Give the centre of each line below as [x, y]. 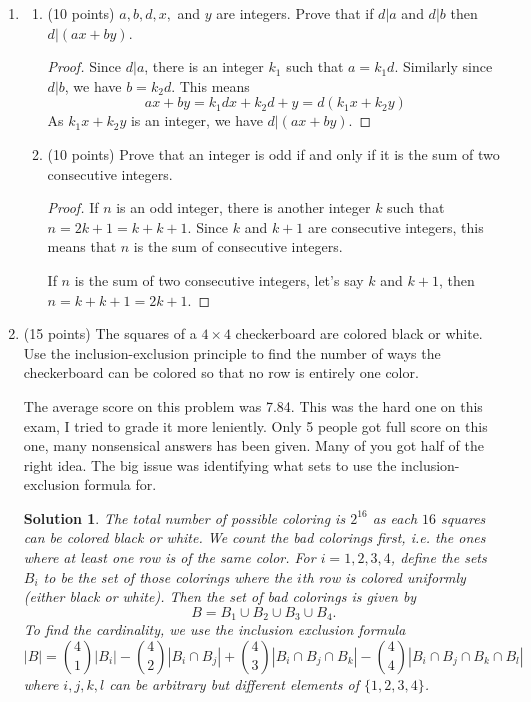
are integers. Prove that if [295, 13]
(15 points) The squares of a [110, 333]
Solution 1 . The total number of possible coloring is [184, 517]
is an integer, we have [196, 120]
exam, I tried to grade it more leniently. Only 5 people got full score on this [255, 425]
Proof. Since [84, 66]
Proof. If [73, 207]
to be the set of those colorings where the [167, 576]
